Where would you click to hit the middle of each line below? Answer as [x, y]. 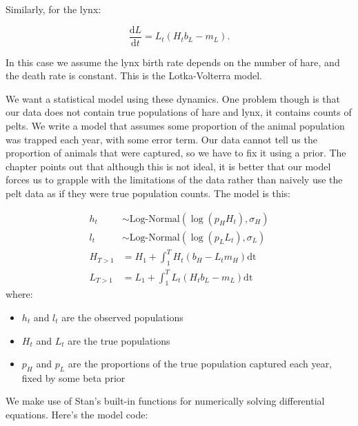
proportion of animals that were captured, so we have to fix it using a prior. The [176, 153]
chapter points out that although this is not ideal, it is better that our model [168, 166]
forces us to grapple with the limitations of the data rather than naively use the [174, 180]
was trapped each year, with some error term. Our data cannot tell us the [161, 139]
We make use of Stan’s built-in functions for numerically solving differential [165, 401]
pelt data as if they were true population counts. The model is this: [148, 193]
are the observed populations [122, 317]
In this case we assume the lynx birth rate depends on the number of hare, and [173, 62]
